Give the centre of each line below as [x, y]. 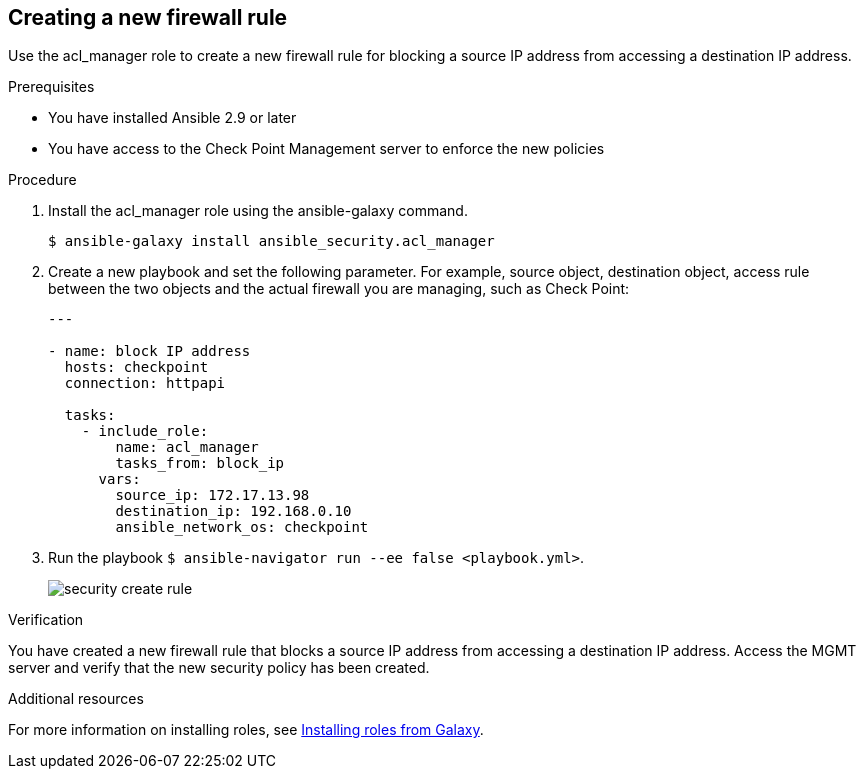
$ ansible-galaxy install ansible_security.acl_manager [271, 241]
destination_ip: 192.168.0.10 [233, 511]
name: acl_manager [187, 447]
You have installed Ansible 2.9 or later [172, 118]
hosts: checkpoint [136, 367]
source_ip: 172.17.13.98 [212, 495]
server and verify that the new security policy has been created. [219, 668]
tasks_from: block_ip [200, 463]
